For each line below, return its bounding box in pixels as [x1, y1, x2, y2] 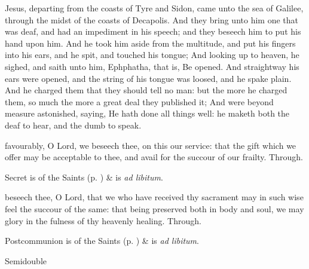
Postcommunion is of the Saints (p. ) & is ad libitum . [5, 234, 199, 247]
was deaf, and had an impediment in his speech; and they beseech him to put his [5, 25, 301, 38]
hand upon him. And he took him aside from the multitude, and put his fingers [5, 36, 296, 49]
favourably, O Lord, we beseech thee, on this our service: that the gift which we [5, 139, 296, 151]
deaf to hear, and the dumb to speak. [5, 118, 142, 131]
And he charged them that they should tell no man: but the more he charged [5, 84, 287, 96]
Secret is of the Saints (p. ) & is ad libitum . [5, 170, 163, 183]
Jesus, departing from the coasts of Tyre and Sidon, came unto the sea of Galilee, [5, 2, 304, 14]
